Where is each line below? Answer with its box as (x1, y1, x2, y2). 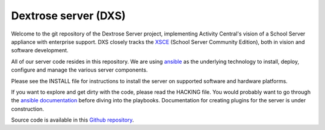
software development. (11, 47, 69, 54)
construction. (11, 105, 45, 113)
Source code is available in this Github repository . (11, 116, 134, 123)
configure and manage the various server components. (11, 66, 148, 73)
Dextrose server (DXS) (11, 9, 126, 22)
